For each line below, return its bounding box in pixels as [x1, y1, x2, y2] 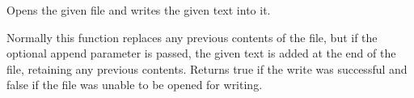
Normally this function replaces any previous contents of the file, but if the [6, 28, 378, 45]
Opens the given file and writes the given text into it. [6, 2, 271, 18]
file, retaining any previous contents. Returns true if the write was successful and [6, 60, 408, 77]
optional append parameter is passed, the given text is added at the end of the [6, 45, 396, 62]
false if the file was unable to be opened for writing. [6, 76, 263, 93]
